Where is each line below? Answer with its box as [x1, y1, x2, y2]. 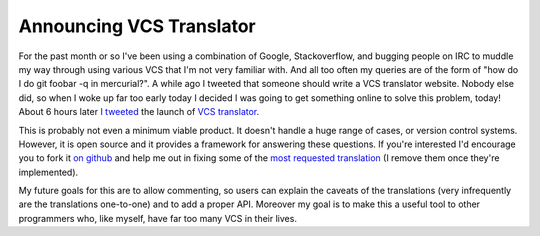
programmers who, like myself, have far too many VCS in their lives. [18, 212, 297, 224]
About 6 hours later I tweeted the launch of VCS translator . [18, 106, 260, 118]
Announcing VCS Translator [18, 15, 256, 37]
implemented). [18, 166, 79, 178]
